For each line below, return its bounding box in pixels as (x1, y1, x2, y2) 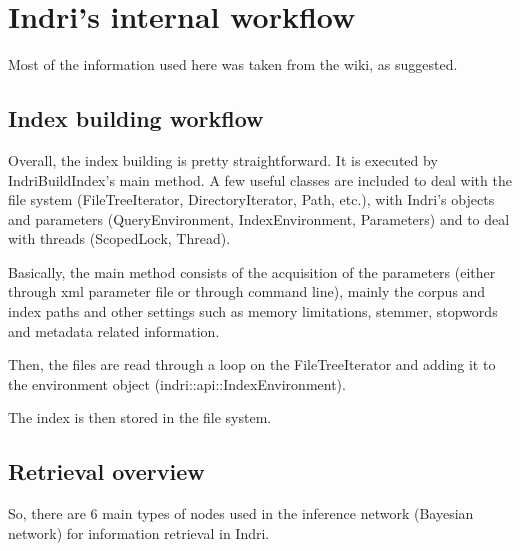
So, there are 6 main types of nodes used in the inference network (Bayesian (8, 503, 474, 524)
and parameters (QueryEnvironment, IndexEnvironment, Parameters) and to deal (8, 208, 510, 229)
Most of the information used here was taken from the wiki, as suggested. (8, 54, 458, 75)
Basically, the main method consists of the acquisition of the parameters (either (8, 261, 496, 282)
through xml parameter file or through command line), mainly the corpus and (8, 281, 486, 302)
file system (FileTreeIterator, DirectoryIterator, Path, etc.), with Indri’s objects (8, 189, 495, 210)
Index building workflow (8, 103, 264, 134)
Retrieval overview (8, 456, 205, 487)
